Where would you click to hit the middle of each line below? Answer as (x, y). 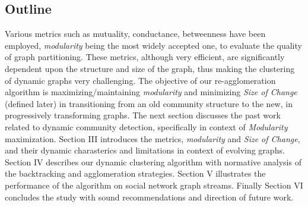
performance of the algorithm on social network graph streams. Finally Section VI (154, 185)
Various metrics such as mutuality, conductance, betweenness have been (135, 34)
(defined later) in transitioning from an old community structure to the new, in (149, 103)
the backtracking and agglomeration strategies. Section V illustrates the (135, 173)
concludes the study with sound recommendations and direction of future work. (149, 197)
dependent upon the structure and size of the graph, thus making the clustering (150, 68)
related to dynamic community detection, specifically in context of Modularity (146, 126)
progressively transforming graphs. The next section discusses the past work (143, 115)
